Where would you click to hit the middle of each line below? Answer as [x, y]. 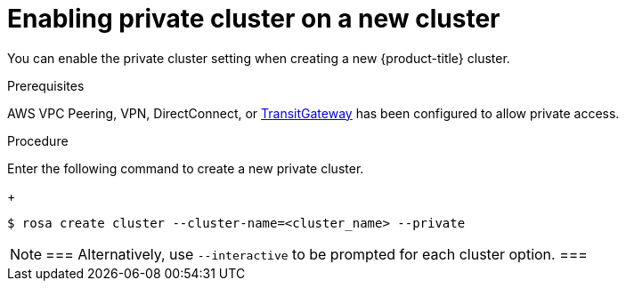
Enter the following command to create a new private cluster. [186, 168]
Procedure [38, 140]
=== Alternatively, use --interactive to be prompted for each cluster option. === [317, 254]
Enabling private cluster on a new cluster [254, 19]
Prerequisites [46, 85]
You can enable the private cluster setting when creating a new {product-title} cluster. [259, 58]
